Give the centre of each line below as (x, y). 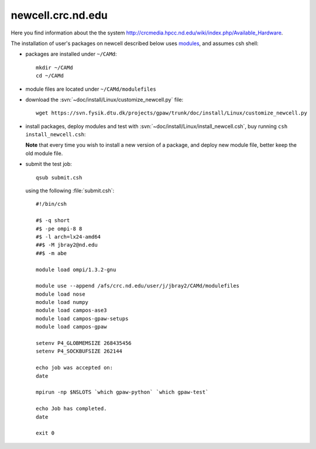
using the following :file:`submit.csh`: (70, 191)
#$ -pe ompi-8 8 (59, 229)
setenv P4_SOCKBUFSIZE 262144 (79, 351)
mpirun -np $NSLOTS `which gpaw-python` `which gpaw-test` (122, 392)
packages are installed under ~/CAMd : (71, 54)
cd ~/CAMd (50, 76)
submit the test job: (49, 164)
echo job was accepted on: (75, 368)
